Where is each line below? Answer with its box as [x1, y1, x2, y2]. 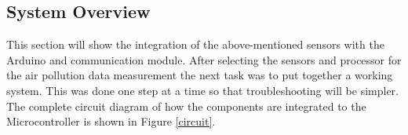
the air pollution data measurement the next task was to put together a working [6, 67, 393, 83]
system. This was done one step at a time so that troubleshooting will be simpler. [6, 82, 399, 98]
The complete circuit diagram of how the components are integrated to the [6, 97, 366, 114]
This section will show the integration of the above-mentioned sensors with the [6, 36, 384, 53]
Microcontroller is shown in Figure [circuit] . [6, 113, 216, 130]
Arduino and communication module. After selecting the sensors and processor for [6, 51, 402, 67]
